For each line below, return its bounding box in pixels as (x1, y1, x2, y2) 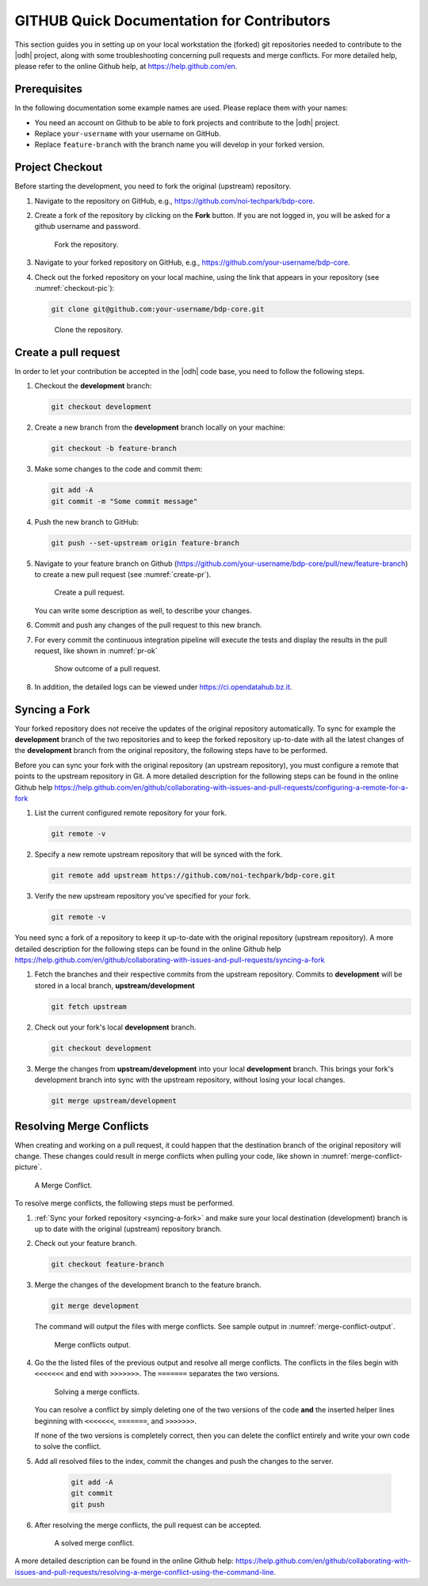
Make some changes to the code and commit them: (34, 464, 203, 474)
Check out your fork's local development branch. (34, 1022, 197, 1032)
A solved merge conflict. (54, 1538, 135, 1547)
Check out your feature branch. (34, 1239, 138, 1248)
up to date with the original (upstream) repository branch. (34, 1224, 222, 1233)
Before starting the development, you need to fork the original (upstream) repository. (14, 182, 292, 191)
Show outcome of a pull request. (54, 664, 161, 674)
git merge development (51, 1301, 139, 1311)
